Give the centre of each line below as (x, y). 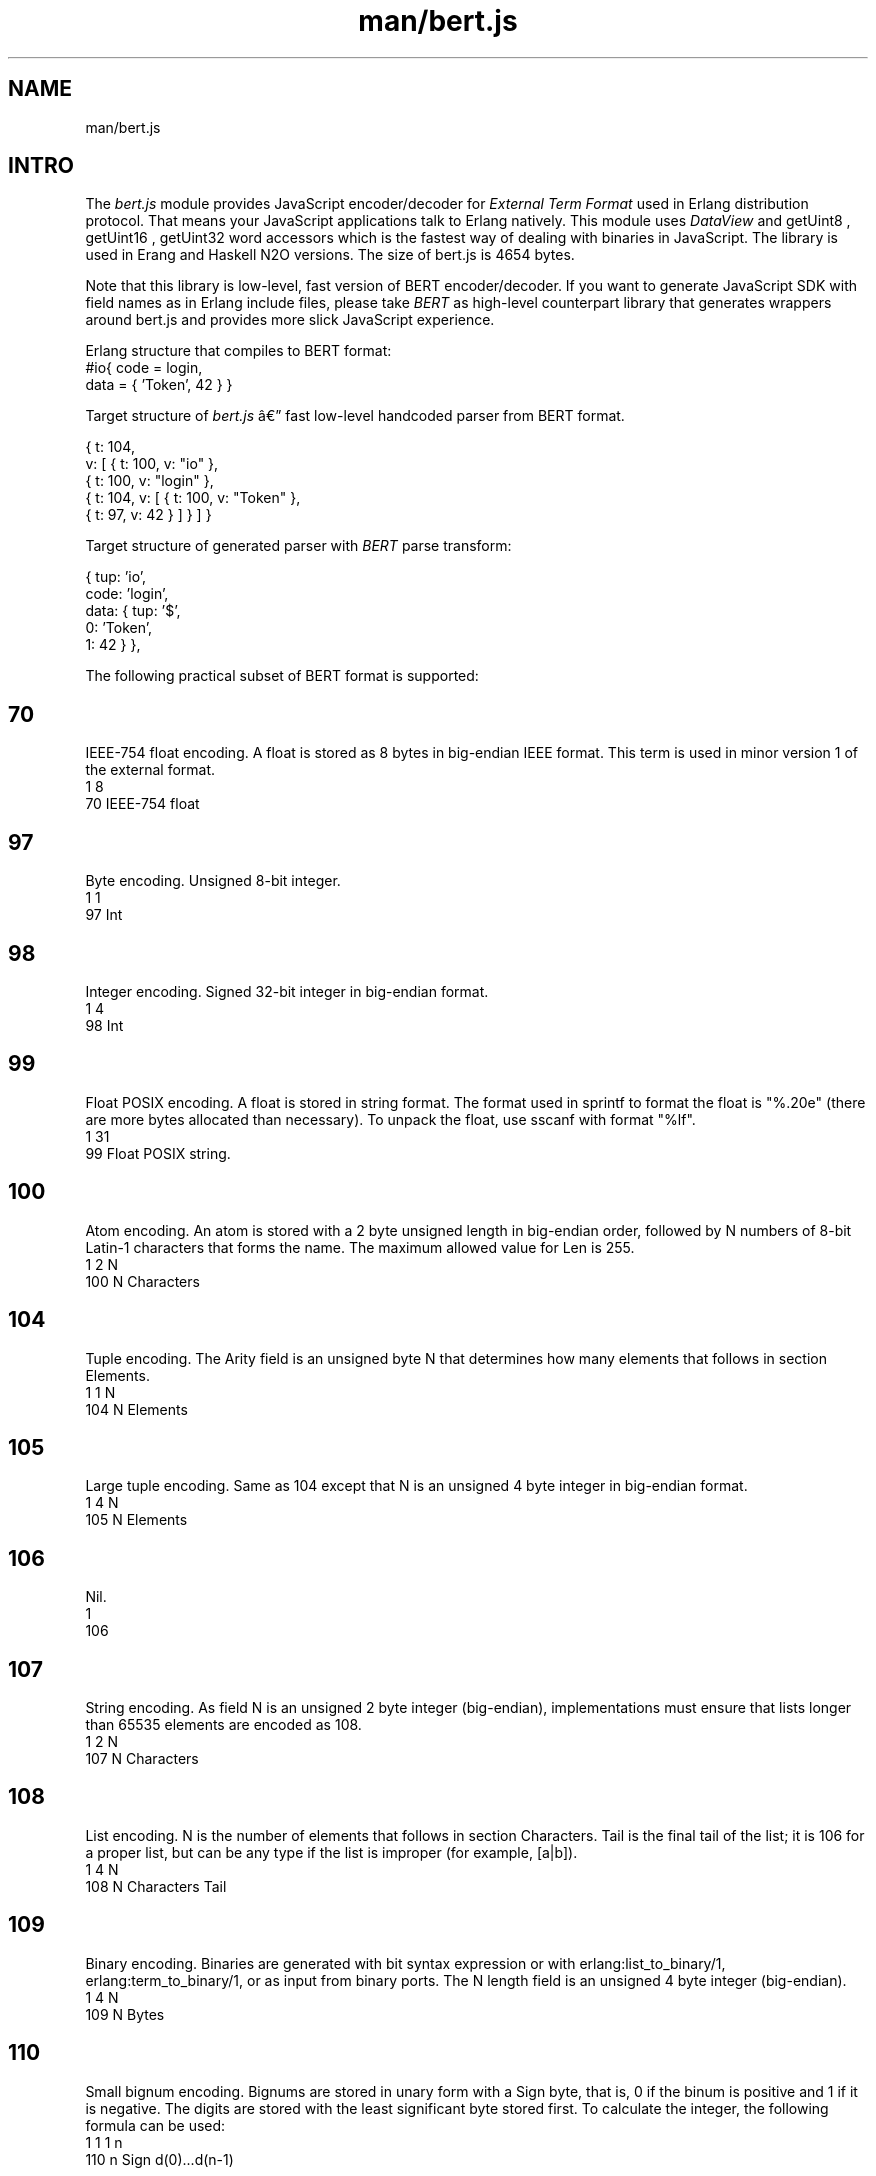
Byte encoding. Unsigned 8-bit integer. (213, 881)
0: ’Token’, (119, 628)
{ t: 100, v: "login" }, (149, 481)
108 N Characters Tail (156, 1886)
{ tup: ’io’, (116, 577)
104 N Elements (136, 1409)
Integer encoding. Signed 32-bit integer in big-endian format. (287, 991)
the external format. (150, 770)
